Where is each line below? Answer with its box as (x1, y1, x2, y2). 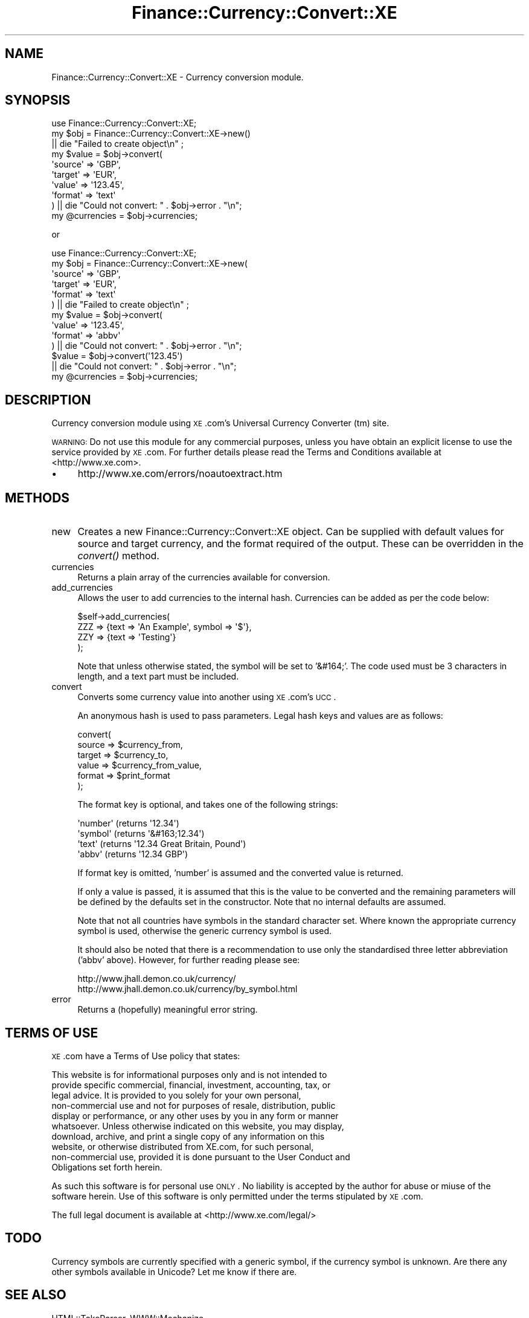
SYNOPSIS (5, 93, 71, 108)
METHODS (5, 490, 70, 505)
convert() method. (77, 550, 159, 562)
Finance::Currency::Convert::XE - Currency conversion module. (51, 71, 304, 82)
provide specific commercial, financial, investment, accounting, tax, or (51, 1079, 331, 1090)
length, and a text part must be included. (77, 671, 239, 682)
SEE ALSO (5, 1287, 66, 1303)
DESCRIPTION (5, 392, 91, 407)
